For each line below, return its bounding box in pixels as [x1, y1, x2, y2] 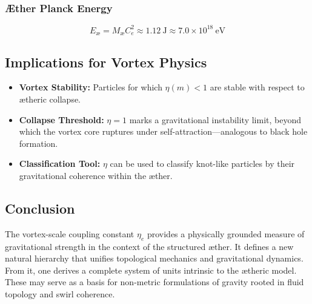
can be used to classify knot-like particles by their [110, 157, 295, 170]
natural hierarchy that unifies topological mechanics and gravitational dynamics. [5, 252, 304, 265]
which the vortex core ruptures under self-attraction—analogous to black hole [19, 125, 308, 138]
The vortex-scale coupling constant [5, 227, 134, 240]
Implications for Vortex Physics [5, 52, 207, 71]
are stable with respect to [210, 81, 305, 93]
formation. [19, 137, 58, 149]
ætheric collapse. [19, 92, 81, 105]
